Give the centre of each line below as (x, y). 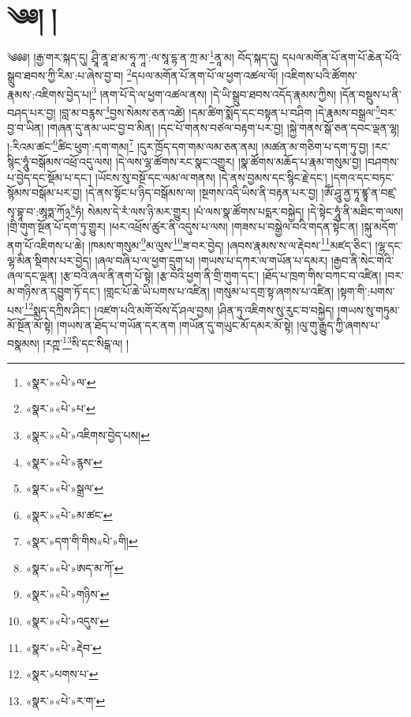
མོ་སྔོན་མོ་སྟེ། (30, 325)
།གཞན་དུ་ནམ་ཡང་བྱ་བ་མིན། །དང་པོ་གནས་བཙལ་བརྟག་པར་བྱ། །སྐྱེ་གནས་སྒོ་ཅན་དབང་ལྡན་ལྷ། (223, 128)
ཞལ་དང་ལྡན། (32, 275)
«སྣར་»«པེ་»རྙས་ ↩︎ (64, 461)
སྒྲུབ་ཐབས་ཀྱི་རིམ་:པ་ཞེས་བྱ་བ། (65, 75)
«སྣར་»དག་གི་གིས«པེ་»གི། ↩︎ (82, 541)
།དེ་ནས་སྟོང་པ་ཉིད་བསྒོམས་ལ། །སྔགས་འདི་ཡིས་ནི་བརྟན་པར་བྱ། (202, 192)
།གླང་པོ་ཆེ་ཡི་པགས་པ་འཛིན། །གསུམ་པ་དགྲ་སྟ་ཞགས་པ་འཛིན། (219, 291)
